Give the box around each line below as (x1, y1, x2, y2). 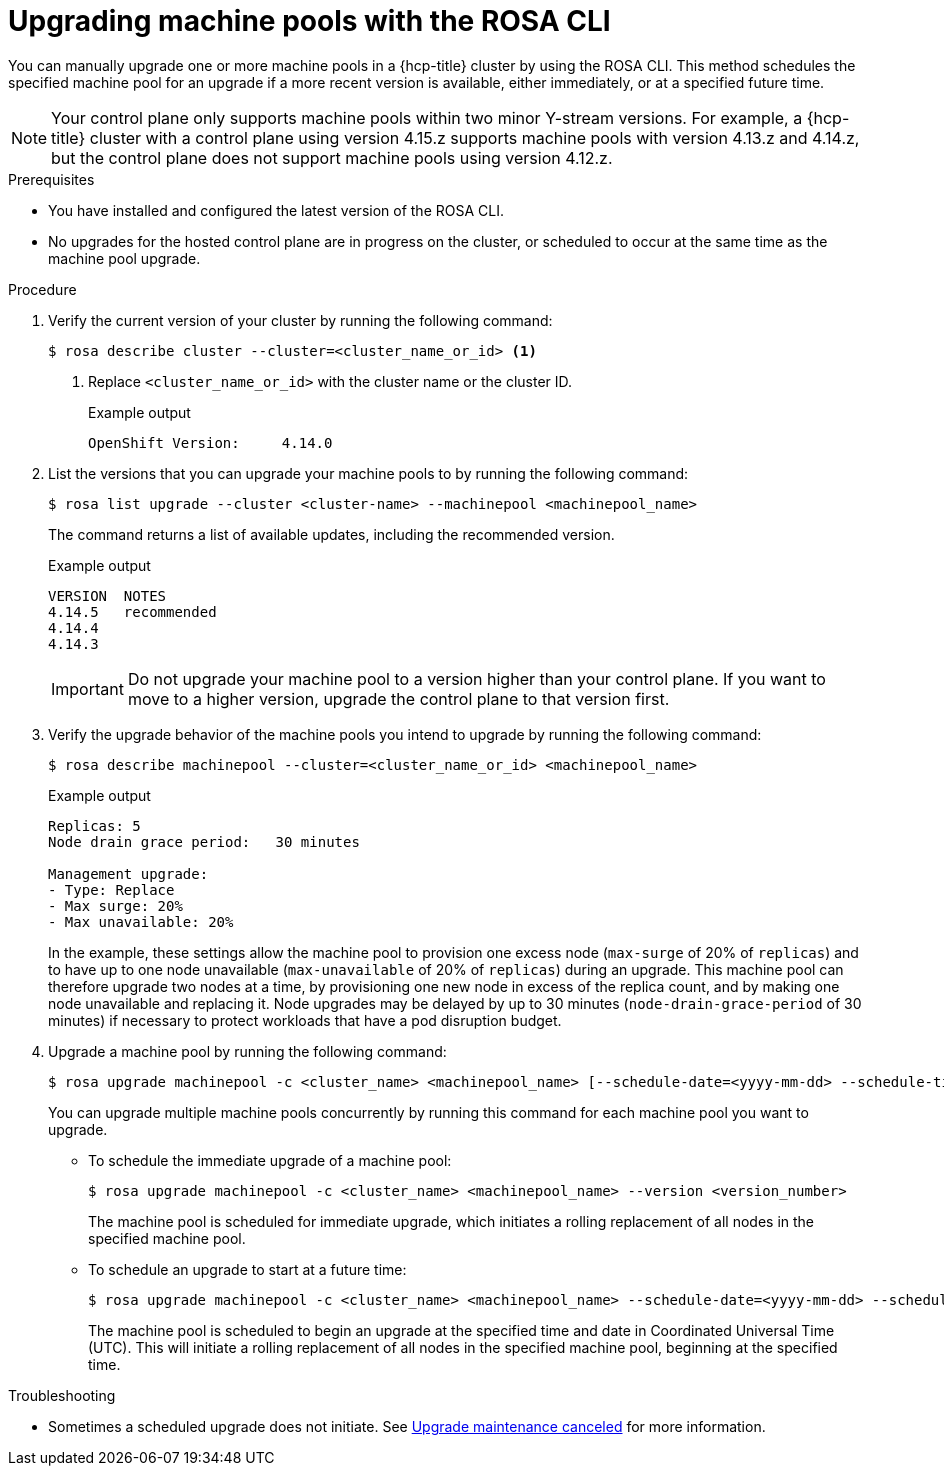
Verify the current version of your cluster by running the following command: (48, 311, 553, 329)
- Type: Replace (48, 881, 175, 898)
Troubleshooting (8, 1386, 116, 1404)
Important (51, 678, 124, 699)
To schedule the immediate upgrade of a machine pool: (88, 1151, 452, 1169)
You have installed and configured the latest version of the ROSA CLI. (48, 201, 504, 219)
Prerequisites (8, 170, 95, 188)
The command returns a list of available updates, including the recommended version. (48, 525, 615, 543)
